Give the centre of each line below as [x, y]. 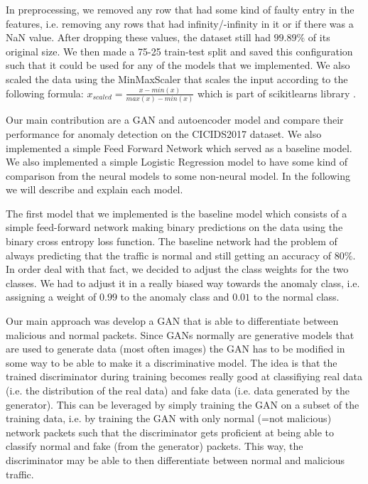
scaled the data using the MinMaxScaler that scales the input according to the [177, 79]
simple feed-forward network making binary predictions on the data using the [174, 227]
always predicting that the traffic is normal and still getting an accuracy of [169, 255]
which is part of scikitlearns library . [277, 93]
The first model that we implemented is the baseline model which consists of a [177, 213]
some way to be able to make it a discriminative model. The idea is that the [172, 362]
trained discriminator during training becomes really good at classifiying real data [184, 376]
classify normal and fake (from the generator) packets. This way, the [155, 446]
